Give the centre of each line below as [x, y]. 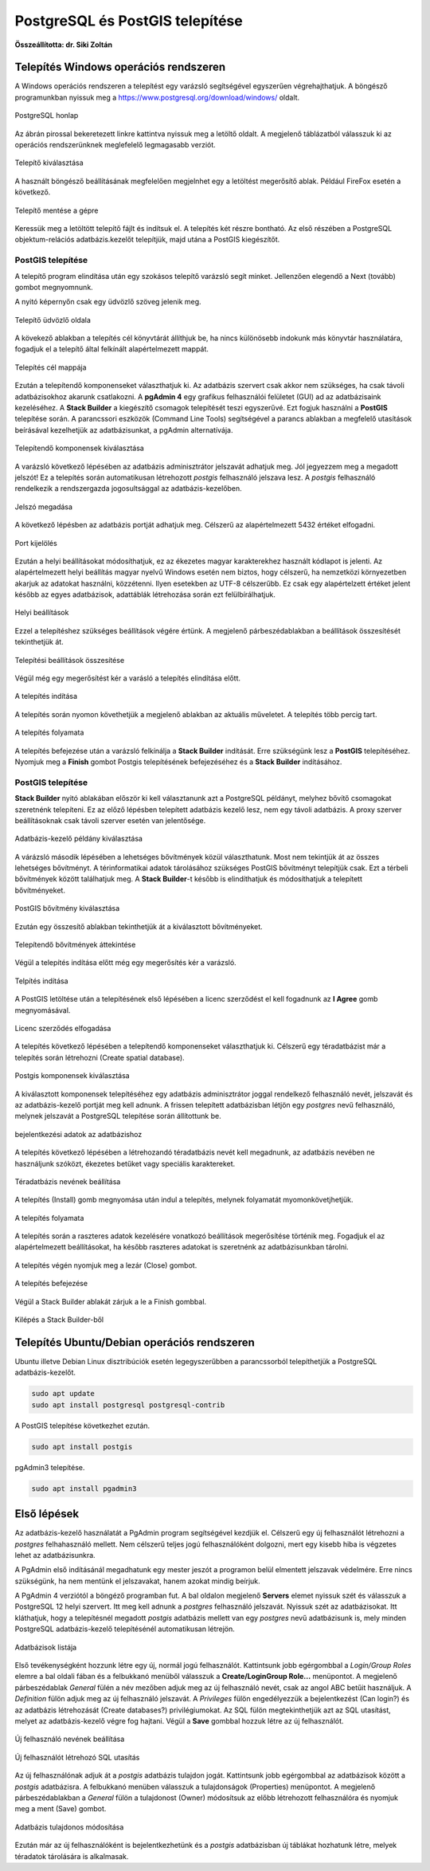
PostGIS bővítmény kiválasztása [67, 908]
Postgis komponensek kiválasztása [72, 1076]
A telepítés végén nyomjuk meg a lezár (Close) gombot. [106, 1265]
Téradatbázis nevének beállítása [68, 1181]
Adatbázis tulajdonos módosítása [69, 1827]
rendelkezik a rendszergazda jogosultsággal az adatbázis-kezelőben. [128, 488]
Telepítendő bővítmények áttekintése [75, 945]
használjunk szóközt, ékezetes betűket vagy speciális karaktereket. [125, 1163]
